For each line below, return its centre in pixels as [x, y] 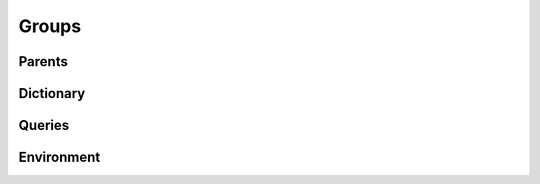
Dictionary [52, 93]
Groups [50, 26]
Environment [59, 157]
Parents [43, 61]
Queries [44, 125]
